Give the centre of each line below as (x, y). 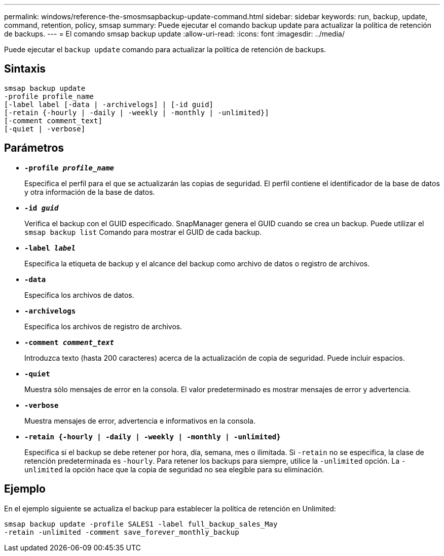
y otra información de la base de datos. (90, 192)
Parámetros (34, 148)
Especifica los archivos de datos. (79, 295)
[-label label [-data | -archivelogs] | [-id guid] (109, 104)
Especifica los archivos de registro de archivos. (103, 326)
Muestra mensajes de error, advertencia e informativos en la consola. (140, 421)
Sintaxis (25, 69)
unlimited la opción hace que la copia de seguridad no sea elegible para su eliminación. (174, 469)
